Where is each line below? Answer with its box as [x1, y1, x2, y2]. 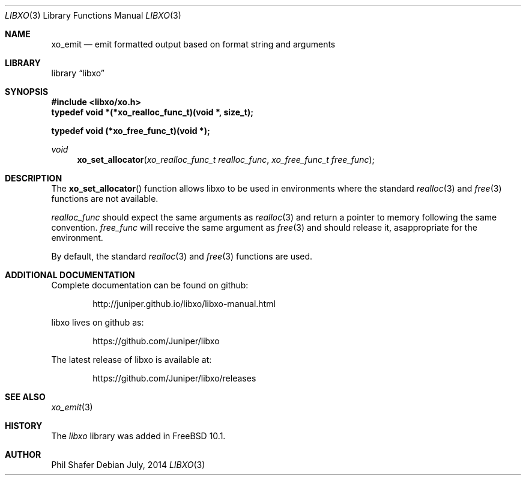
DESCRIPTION [5, 173, 62, 183]
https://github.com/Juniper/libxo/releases [92, 373, 256, 383]
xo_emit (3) [51, 402, 93, 412]
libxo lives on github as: [51, 317, 144, 327]
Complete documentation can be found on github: [51, 280, 249, 290]
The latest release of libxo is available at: [51, 354, 212, 365]
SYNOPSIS [5, 87, 49, 97]
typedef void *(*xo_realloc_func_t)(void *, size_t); [51, 107, 253, 117]
